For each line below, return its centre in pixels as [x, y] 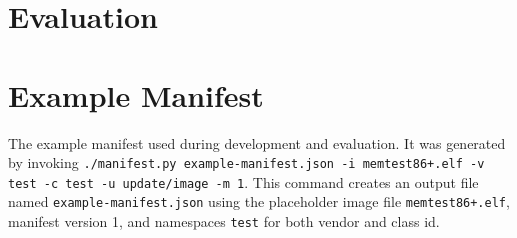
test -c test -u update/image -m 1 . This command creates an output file [243, 181]
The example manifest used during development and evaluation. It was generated [257, 142]
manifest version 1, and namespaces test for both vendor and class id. [224, 221]
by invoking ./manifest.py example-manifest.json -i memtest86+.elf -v [246, 162]
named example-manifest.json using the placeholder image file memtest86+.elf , [259, 201]
